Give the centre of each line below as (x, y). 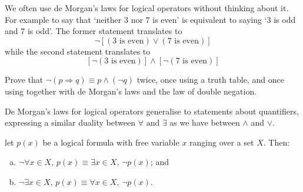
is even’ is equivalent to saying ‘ (210, 19)
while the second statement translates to (78, 51)
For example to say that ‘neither (63, 19)
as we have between (205, 122)
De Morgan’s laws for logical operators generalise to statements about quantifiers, (152, 111)
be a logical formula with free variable (111, 142)
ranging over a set (222, 142)
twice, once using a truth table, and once (210, 80)
